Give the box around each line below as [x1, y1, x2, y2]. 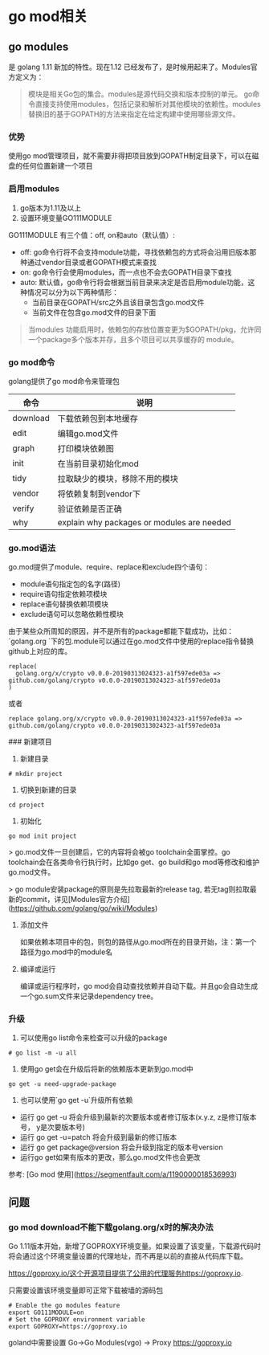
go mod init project [8, 832, 78, 840]
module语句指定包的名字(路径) [19, 579, 121, 589]
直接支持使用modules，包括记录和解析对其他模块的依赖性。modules [35, 100, 261, 108]
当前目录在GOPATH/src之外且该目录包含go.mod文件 [31, 297, 205, 307]
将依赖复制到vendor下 [57, 488, 141, 499]
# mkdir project [8, 770, 63, 778]
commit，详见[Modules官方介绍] [22, 895, 130, 904]
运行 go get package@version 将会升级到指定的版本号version [19, 1142, 223, 1153]
